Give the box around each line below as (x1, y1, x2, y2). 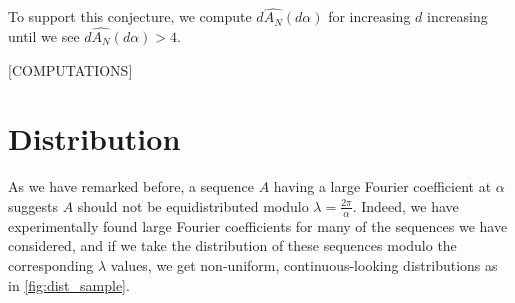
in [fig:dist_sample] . (8, 274, 130, 295)
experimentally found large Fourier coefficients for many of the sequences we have (8, 215, 508, 236)
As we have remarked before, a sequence (8, 176, 254, 197)
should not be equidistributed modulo (77, 195, 309, 216)
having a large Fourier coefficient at (273, 176, 492, 197)
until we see (8, 26, 80, 47)
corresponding (8, 254, 94, 275)
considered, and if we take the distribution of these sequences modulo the (8, 235, 457, 256)
